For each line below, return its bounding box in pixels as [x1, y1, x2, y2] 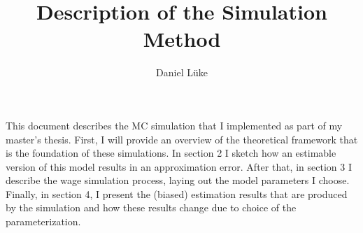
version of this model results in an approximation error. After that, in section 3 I [6, 159, 352, 174]
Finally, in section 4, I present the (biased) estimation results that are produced [6, 186, 348, 201]
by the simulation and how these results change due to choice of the [6, 200, 297, 215]
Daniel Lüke [156, 65, 208, 80]
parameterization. [6, 214, 81, 229]
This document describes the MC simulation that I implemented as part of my [6, 118, 343, 132]
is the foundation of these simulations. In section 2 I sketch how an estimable [6, 146, 336, 160]
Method [143, 24, 221, 53]
